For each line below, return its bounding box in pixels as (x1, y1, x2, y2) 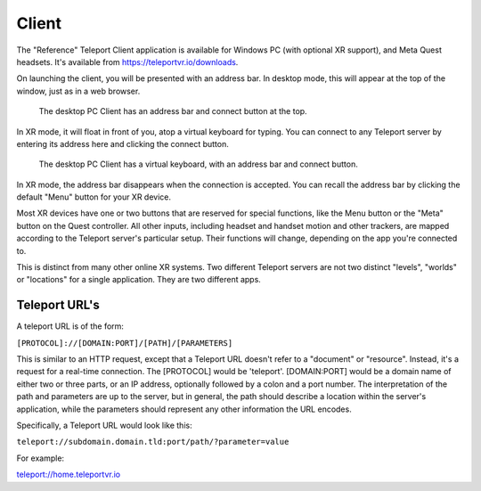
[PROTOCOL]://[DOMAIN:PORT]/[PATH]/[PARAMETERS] (16, 338, 233, 348)
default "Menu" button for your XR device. (16, 192, 172, 202)
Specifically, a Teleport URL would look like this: (16, 420, 192, 431)
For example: (16, 453, 65, 463)
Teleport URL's (16, 298, 100, 313)
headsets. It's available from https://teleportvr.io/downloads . (16, 56, 239, 67)
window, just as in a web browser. (16, 86, 141, 96)
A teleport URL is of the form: (16, 321, 125, 331)
